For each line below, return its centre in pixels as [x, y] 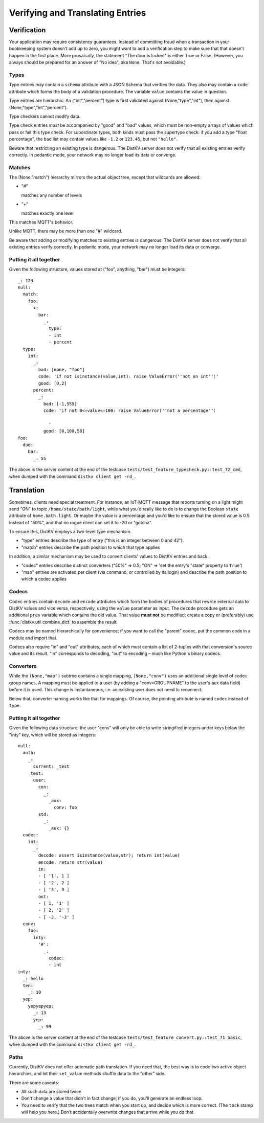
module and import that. [33, 638]
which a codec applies [44, 579]
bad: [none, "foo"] [62, 370]
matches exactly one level [47, 213]
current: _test [51, 766]
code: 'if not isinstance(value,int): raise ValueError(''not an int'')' [129, 376]
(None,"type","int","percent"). [38, 107]
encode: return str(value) [71, 862]
